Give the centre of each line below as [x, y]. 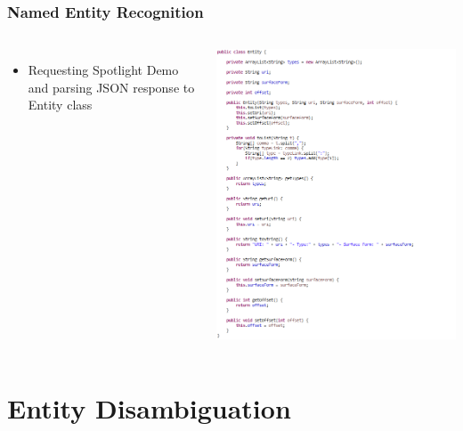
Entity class [60, 105]
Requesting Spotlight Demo [103, 70]
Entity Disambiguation [149, 407]
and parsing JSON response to [111, 87]
